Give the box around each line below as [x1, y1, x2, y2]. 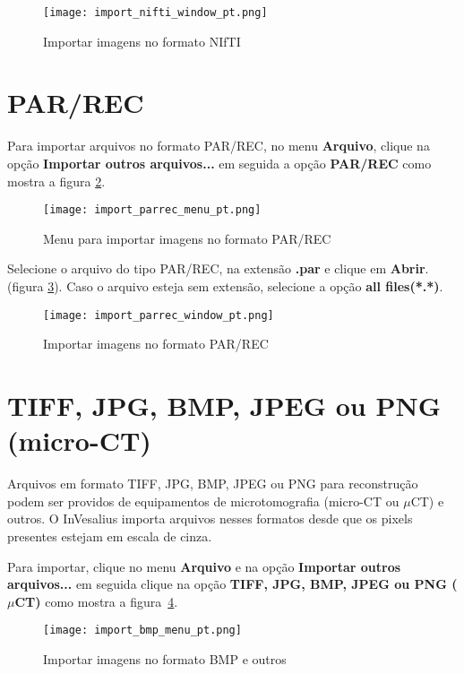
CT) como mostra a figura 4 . [14, 592, 178, 610]
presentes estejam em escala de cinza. [7, 526, 212, 545]
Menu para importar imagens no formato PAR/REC [43, 229, 331, 247]
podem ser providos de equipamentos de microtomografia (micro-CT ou [7, 491, 400, 510]
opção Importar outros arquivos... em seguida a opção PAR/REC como [7, 153, 432, 172]
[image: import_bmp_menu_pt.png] [43, 624, 242, 637]
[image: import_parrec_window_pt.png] [43, 308, 274, 322]
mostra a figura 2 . [7, 171, 106, 190]
